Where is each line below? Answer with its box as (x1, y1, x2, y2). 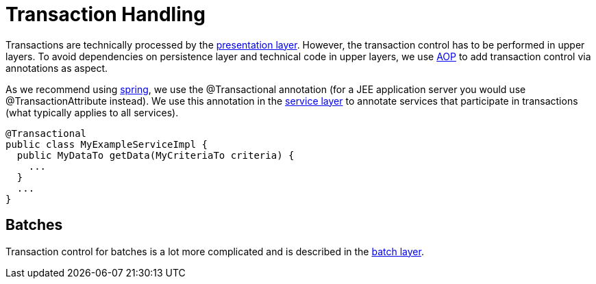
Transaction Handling (5, 3, 206, 26)
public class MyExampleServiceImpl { (5, 138, 208, 150)
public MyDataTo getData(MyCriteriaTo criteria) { (16, 149, 295, 161)
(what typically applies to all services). (5, 106, 179, 118)
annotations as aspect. (5, 62, 108, 74)
